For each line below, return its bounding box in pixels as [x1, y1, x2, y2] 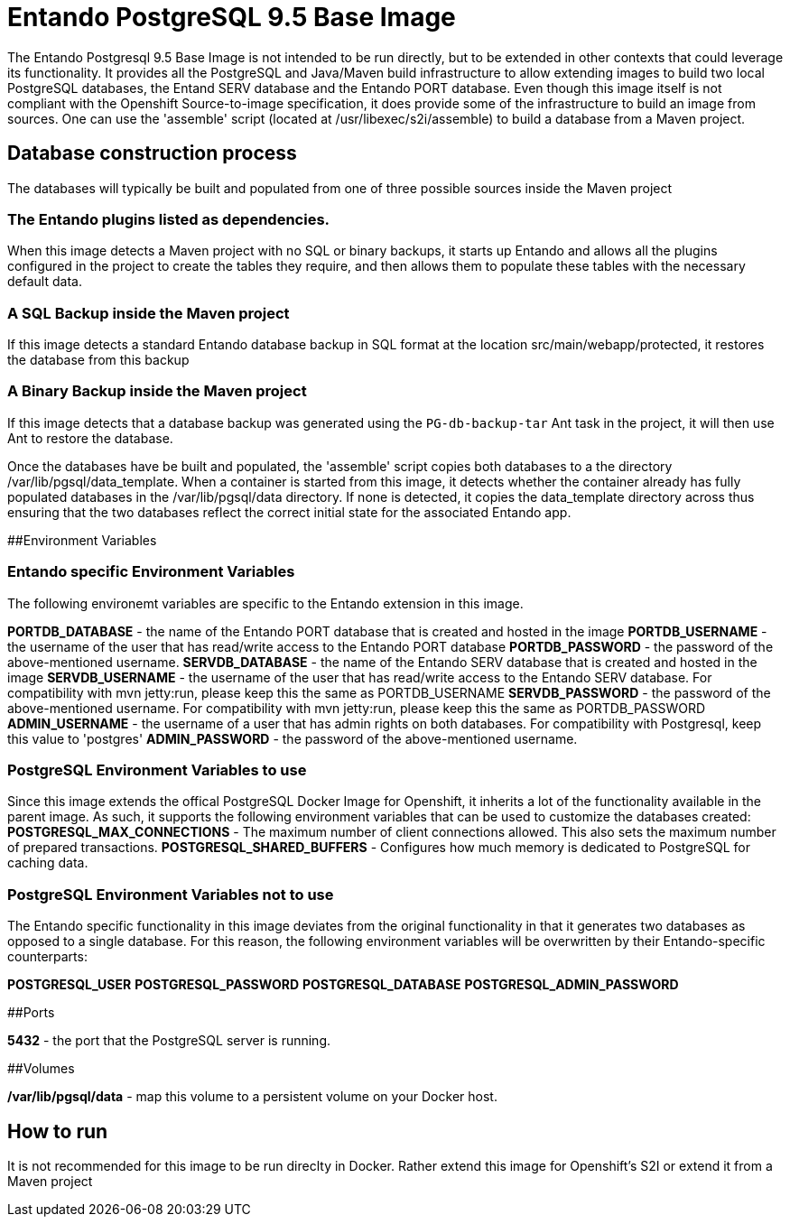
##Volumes [7, 1061, 75, 1077]
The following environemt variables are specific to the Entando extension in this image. [7, 595, 524, 611]
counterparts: [7, 949, 88, 965]
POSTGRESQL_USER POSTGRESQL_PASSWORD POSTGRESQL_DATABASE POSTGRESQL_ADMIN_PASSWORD [7, 977, 679, 993]
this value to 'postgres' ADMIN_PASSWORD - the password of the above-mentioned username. [7, 730, 578, 746]
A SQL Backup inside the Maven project [7, 303, 290, 322]
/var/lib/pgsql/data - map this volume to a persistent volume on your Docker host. [7, 1089, 497, 1105]
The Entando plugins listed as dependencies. [7, 209, 330, 228]
